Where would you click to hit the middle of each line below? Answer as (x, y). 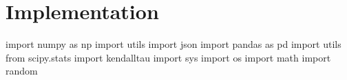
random (22, 71)
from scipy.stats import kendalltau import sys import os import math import (168, 57)
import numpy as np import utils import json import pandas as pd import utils (173, 44)
